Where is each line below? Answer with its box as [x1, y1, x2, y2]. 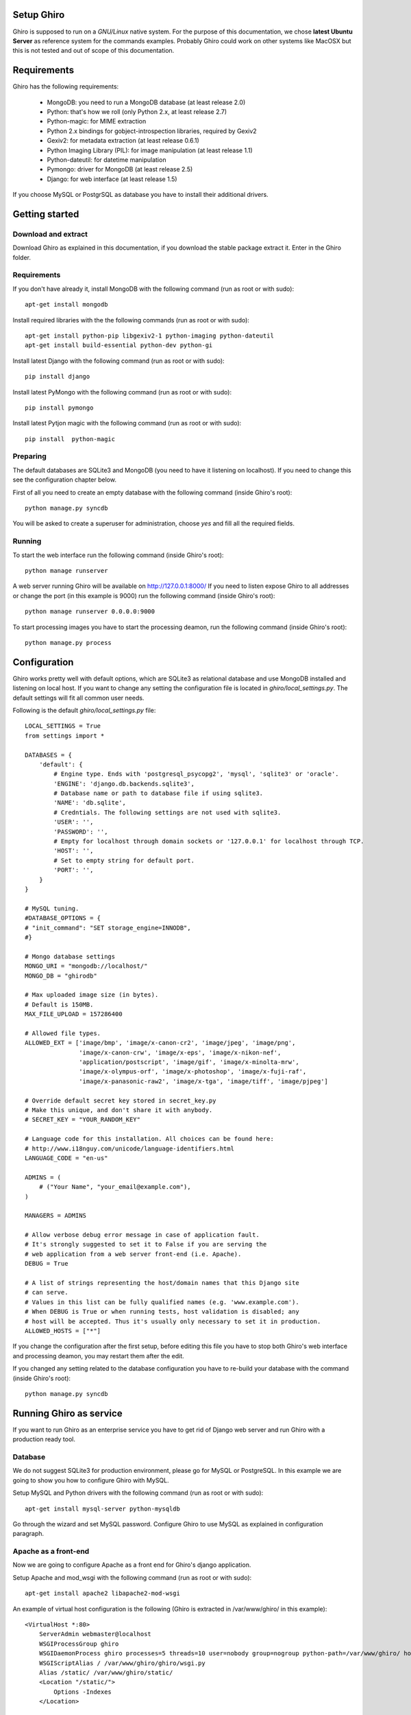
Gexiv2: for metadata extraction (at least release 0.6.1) [47, 137, 200, 145]
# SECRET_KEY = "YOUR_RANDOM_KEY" [25, 1115, 140, 1124]
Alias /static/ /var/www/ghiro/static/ [38, 1668, 173, 1677]
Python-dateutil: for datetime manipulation [47, 155, 166, 164]
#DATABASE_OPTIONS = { [25, 914, 101, 922]
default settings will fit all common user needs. [12, 694, 145, 702]
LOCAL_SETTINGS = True [25, 722, 101, 730]
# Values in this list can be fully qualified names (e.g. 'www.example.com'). [25, 1298, 299, 1306]
